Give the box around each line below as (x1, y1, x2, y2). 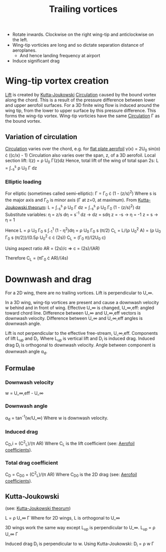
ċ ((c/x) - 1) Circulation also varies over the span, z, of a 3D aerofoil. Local (5, 152, 156, 158)
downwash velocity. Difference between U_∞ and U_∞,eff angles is (5, 315, 143, 321)
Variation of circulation (5, 133, 78, 141)
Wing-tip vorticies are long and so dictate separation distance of (12, 42, 144, 48)
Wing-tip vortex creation (5, 76, 109, 86)
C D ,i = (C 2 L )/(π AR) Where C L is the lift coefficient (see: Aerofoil (5, 440, 135, 448)
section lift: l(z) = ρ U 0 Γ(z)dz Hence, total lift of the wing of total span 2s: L (5, 158, 159, 164)
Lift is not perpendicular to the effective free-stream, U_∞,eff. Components (5, 330, 158, 336)
